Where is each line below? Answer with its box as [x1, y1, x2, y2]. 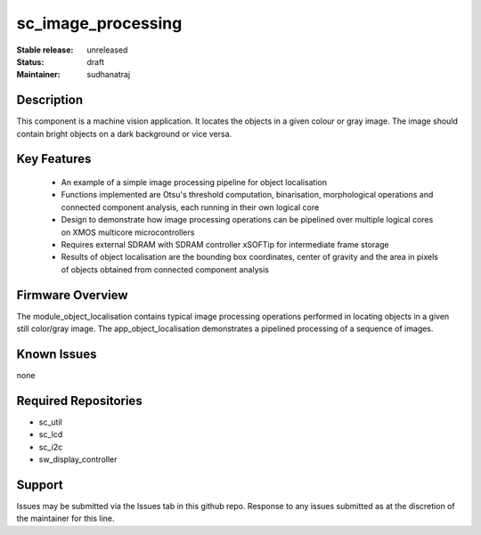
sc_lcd [38, 429, 63, 440]
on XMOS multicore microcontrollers [61, 227, 195, 238]
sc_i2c [38, 442, 63, 452]
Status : [16, 56, 45, 67]
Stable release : [16, 45, 74, 55]
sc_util [38, 417, 62, 427]
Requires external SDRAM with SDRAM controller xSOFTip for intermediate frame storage [61, 239, 389, 249]
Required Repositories [16, 393, 143, 409]
